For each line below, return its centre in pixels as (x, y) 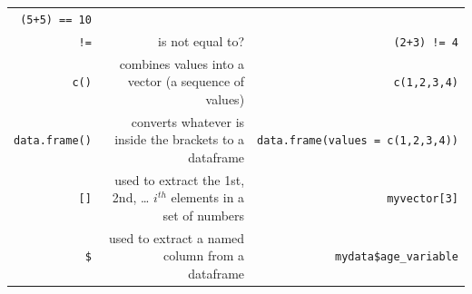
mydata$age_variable (396, 257)
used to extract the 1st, (180, 179)
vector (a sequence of (186, 81)
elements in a (208, 197)
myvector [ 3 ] (423, 199)
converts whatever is (188, 121)
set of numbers (204, 215)
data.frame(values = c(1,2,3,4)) (358, 141)
